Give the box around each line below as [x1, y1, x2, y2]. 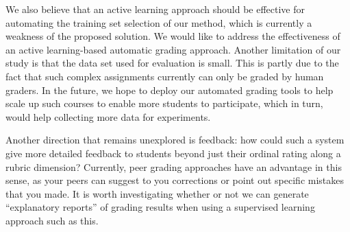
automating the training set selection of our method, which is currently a [5, 15, 312, 30]
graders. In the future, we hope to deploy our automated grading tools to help [5, 82, 334, 97]
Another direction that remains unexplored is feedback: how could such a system [5, 132, 345, 147]
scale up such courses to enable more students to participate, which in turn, [5, 96, 323, 111]
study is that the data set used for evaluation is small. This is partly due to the [5, 56, 339, 70]
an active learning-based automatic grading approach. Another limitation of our [5, 42, 341, 56]
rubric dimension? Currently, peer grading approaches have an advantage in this [5, 159, 342, 174]
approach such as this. [5, 213, 99, 227]
